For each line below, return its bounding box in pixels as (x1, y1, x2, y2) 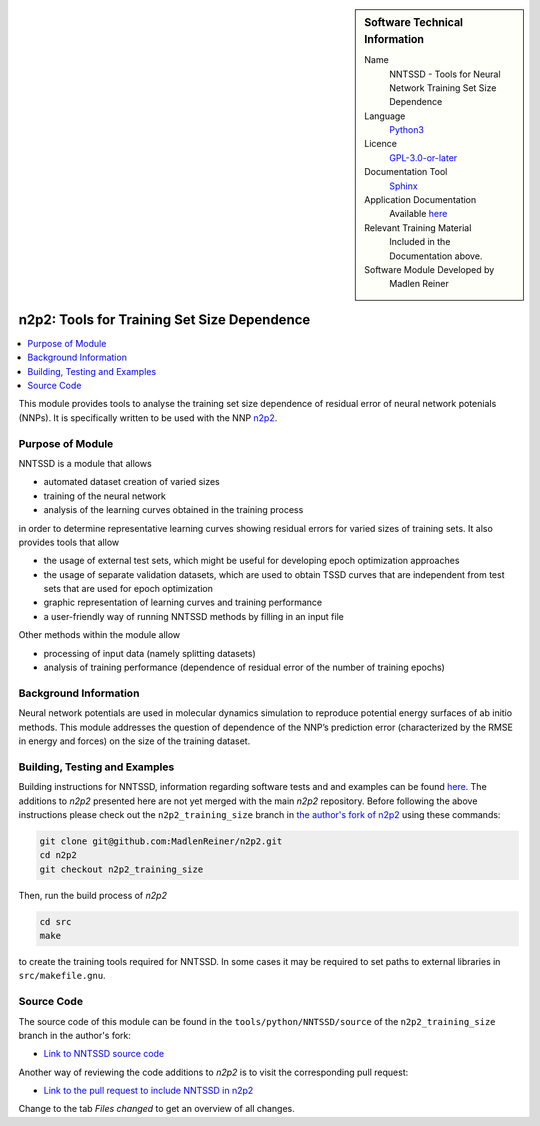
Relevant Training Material (364, 221, 472, 234)
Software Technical (364, 16, 464, 29)
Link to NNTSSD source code (43, 1048, 165, 1060)
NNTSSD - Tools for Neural (389, 68, 501, 80)
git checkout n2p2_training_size (39, 863, 204, 875)
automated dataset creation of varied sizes (43, 476, 220, 488)
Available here (389, 208, 448, 220)
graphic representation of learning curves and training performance (43, 596, 323, 609)
